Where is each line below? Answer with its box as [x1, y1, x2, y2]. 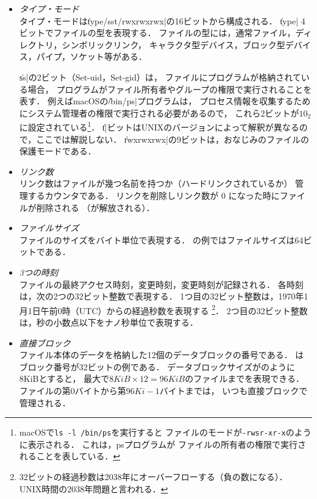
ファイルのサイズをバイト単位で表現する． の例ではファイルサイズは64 [19, 233, 304, 246]
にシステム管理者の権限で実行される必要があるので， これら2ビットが [19, 106, 299, 119]
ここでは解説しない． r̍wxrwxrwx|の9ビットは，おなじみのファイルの [36, 132, 309, 145]
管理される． [19, 396, 71, 409]
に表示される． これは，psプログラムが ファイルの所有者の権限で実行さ [19, 437, 306, 450]
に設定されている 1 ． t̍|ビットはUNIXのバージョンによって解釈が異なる [19, 119, 299, 133]
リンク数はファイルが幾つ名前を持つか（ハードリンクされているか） [19, 177, 293, 190]
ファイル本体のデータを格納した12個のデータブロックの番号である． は [19, 348, 304, 361]
